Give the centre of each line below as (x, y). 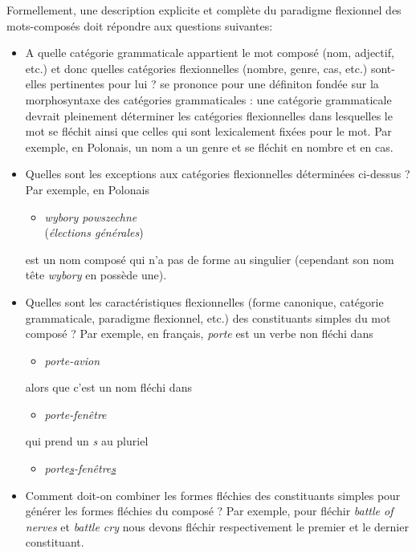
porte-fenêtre (75, 414)
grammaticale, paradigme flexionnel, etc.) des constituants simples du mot (208, 317)
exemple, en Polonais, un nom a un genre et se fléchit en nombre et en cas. (209, 146)
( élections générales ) (94, 232)
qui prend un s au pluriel (87, 441)
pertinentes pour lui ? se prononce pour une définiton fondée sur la (214, 84)
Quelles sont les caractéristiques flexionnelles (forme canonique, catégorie (204, 301)
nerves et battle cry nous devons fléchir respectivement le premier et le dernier (217, 526)
